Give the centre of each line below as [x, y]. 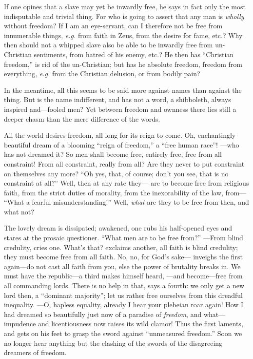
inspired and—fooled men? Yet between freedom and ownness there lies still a [120, 109]
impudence [20, 324]
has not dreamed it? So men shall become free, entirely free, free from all [113, 154]
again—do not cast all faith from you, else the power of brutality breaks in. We [122, 266]
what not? [19, 211]
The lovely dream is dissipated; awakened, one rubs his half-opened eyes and [118, 228]
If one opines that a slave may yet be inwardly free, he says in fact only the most [125, 6]
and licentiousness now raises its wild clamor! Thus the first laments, [140, 324]
